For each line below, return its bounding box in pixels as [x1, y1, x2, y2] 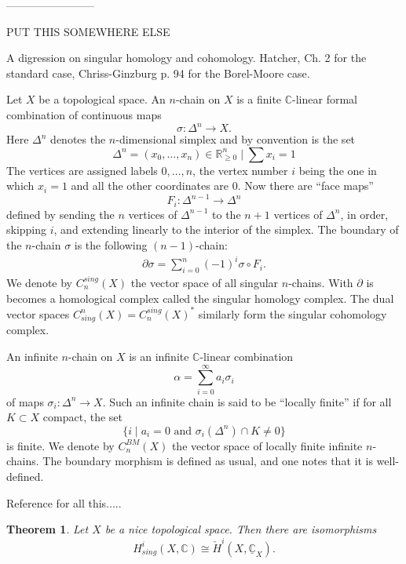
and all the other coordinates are [71, 177, 229, 194]
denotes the [50, 131, 106, 147]
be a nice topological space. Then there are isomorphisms [104, 521, 377, 537]
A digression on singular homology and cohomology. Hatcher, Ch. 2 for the [6, 49, 367, 66]
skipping [6, 221, 47, 238]
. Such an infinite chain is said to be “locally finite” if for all [102, 393, 392, 409]
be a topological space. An [38, 91, 166, 107]
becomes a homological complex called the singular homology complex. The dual [6, 289, 394, 306]
